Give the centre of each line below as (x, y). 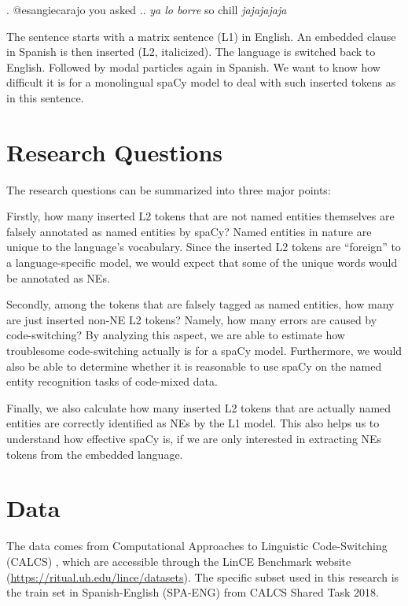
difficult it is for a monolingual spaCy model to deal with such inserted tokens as (201, 82)
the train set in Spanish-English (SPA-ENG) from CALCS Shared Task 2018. (193, 592)
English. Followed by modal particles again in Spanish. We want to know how (193, 67)
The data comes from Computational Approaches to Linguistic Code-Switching (197, 546)
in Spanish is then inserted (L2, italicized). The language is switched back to (191, 52)
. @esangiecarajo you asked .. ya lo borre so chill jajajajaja (147, 9)
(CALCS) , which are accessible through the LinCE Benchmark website (179, 561)
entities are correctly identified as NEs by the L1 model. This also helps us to (193, 423)
